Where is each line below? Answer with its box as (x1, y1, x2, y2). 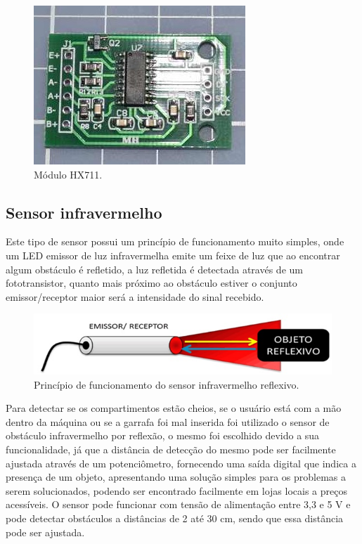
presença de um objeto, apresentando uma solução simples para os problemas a (6, 469, 347, 484)
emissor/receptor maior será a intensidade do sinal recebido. (6, 289, 264, 304)
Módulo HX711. (34, 167, 103, 181)
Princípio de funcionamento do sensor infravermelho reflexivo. (34, 377, 299, 391)
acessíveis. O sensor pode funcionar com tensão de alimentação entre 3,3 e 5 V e (6, 497, 351, 512)
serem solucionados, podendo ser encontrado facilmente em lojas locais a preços (6, 483, 347, 498)
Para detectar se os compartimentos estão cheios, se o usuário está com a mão (6, 401, 342, 415)
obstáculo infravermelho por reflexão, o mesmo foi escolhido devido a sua (6, 428, 320, 443)
